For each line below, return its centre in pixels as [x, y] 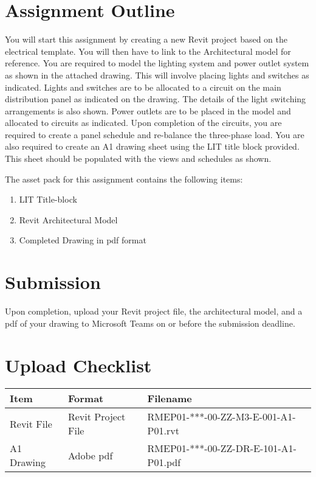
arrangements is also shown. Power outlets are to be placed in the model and [148, 110]
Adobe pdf [90, 455]
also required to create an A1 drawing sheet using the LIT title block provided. [152, 146]
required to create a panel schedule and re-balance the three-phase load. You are [155, 134]
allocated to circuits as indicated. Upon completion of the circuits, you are [143, 123]
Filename [170, 399]
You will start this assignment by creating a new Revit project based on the [146, 39]
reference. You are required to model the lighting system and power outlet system [157, 63]
